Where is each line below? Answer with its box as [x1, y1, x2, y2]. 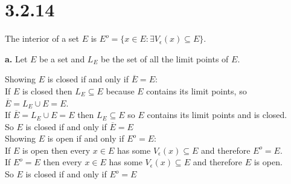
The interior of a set [5, 32, 80, 45]
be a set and [39, 52, 85, 65]
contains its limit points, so [146, 84, 247, 97]
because [106, 84, 135, 97]
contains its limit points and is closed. [147, 108, 287, 121]
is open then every [22, 143, 91, 156]
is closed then [22, 84, 72, 97]
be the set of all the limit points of [101, 52, 229, 65]
